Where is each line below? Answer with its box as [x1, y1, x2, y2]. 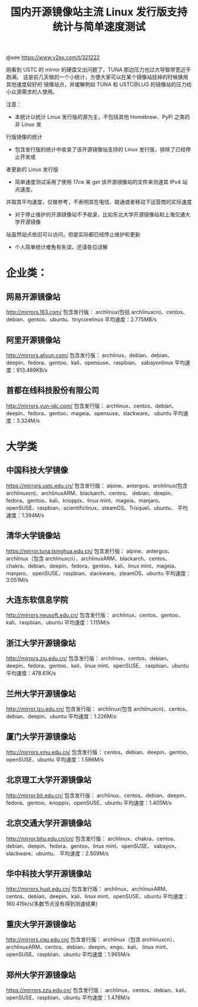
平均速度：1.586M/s [55, 756, 104, 763]
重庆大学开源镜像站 [6, 919, 76, 929]
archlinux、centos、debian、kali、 [105, 986, 190, 993]
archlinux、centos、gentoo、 [111, 611, 184, 619]
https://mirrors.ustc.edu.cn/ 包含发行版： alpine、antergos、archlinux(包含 [6, 482, 188, 489]
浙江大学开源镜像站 [6, 638, 76, 648]
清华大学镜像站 [6, 530, 61, 541]
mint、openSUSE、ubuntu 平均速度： [97, 893, 189, 900]
